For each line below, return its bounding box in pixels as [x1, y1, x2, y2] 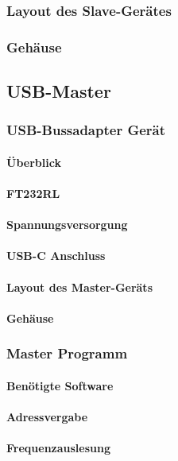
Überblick [6, 153, 61, 170]
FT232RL [6, 185, 60, 202]
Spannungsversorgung [6, 216, 128, 233]
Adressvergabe [6, 409, 88, 425]
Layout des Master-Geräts [6, 278, 153, 295]
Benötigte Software [6, 377, 114, 393]
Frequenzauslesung [6, 440, 110, 456]
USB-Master [6, 79, 111, 103]
